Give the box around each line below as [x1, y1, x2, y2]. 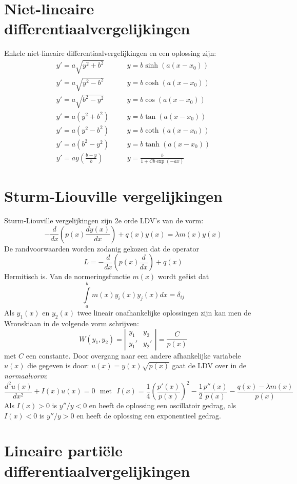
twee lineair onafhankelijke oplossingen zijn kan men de [77, 307, 251, 318]
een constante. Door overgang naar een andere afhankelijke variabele [26, 350, 241, 361]
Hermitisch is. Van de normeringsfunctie [4, 271, 130, 282]
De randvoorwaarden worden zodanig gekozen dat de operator [4, 243, 200, 254]
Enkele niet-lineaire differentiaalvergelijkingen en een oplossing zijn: [4, 48, 216, 58]
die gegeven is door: [27, 360, 89, 371]
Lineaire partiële [4, 440, 123, 461]
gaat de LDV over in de [172, 360, 246, 371]
